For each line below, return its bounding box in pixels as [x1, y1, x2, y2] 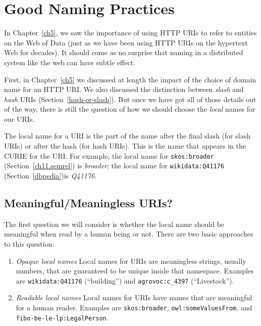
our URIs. [4, 113, 35, 124]
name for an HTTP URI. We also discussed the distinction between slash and [4, 84, 244, 95]
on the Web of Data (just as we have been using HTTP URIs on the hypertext [4, 37, 248, 48]
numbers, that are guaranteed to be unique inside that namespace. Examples [16, 265, 254, 276]
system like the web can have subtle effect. [4, 57, 135, 67]
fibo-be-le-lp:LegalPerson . [16, 312, 109, 322]
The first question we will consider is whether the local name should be [4, 218, 225, 229]
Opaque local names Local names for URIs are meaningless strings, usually [16, 255, 246, 266]
